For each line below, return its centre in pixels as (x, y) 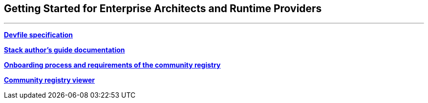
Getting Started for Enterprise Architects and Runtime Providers (163, 9)
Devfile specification (38, 35)
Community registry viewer (49, 80)
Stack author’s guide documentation (64, 50)
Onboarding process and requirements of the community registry (112, 65)
